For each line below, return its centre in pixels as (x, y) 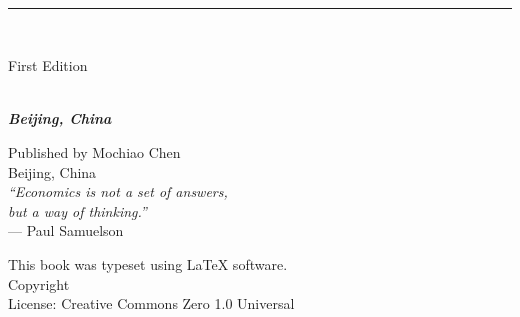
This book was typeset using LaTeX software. (148, 263)
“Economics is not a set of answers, (118, 191)
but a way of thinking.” (77, 210)
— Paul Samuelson (66, 230)
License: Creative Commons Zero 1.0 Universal (151, 303)
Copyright (39, 283)
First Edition (48, 65)
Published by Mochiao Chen (94, 151)
